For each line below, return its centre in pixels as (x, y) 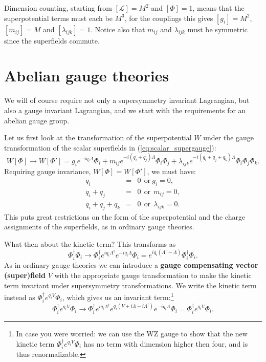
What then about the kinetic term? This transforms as (90, 243)
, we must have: (171, 171)
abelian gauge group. (37, 120)
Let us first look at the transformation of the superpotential (98, 137)
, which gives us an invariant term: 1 (118, 296)
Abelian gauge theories (87, 76)
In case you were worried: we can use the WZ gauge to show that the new (132, 334)
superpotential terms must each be (58, 18)
